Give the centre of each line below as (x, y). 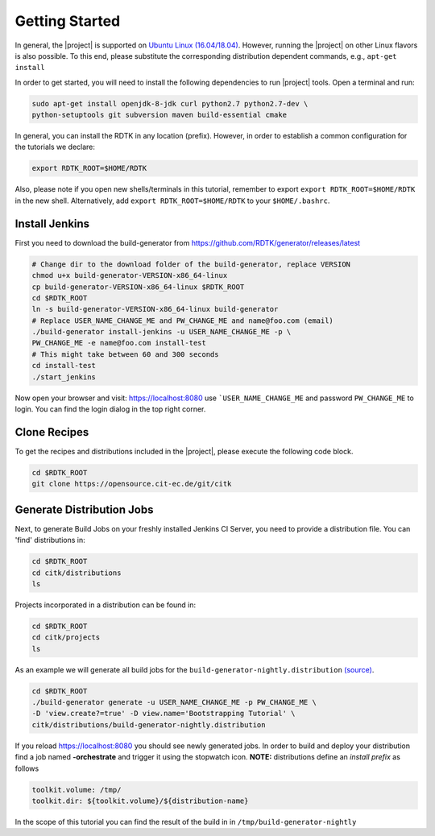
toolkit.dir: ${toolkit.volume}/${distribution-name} (140, 801)
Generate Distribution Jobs (84, 509)
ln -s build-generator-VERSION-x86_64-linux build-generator (155, 309)
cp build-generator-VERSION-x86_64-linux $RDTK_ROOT (138, 287)
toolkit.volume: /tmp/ (77, 790)
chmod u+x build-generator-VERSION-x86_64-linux (130, 275)
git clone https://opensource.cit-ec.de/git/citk (132, 484)
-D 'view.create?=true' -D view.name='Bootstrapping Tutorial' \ (164, 714)
